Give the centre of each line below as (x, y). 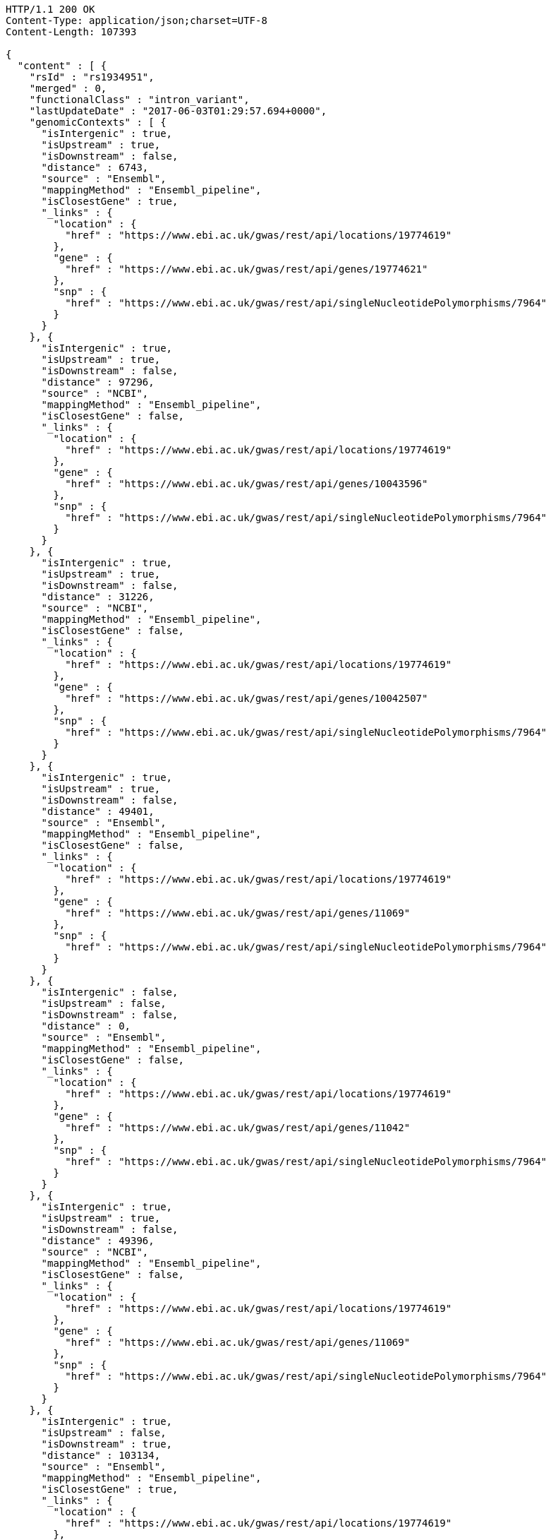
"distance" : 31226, (98, 597)
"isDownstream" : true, (107, 1444)
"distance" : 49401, (98, 811)
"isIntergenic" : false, (110, 992)
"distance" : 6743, (95, 167)
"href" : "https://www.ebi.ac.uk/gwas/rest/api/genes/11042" (238, 1128)
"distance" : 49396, (98, 1241)
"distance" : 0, (86, 1026)
